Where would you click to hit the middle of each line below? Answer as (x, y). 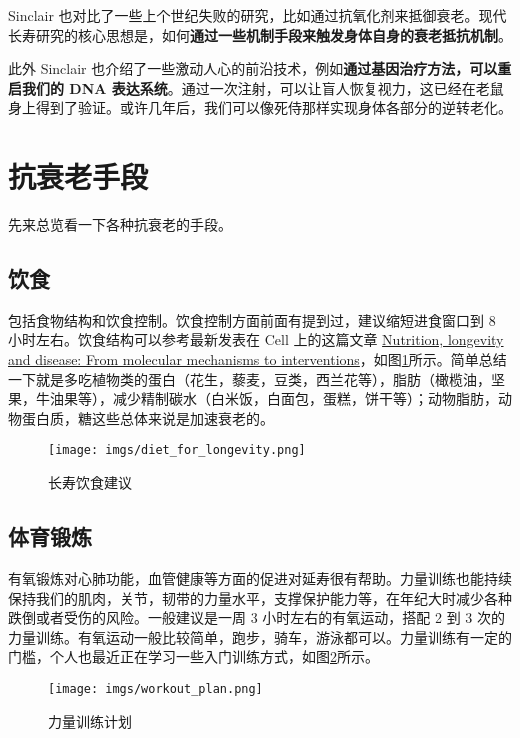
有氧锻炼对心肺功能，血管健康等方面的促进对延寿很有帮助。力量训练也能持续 (260, 577)
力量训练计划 (90, 720)
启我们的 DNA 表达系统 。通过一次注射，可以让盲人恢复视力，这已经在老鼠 (256, 87)
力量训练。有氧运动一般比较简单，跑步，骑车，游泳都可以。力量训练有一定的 (260, 636)
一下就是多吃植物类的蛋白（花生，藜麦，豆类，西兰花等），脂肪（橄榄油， (249, 378)
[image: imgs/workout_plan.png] (155, 688)
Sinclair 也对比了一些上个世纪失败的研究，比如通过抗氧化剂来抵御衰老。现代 (257, 15)
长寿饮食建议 (90, 482)
